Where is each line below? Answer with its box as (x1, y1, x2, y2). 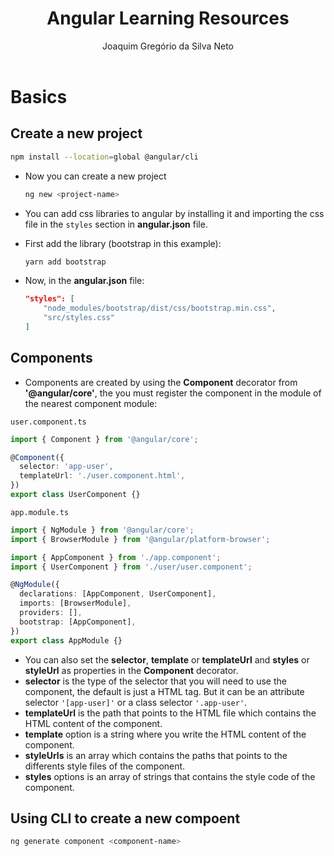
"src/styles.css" (43, 313, 115, 323)
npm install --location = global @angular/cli (10, 152, 199, 162)
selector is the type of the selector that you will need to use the (24, 675, 287, 687)
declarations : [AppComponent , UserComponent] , (19, 589, 217, 599)
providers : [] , (19, 608, 83, 618)
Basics (10, 85, 68, 108)
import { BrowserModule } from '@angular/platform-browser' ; (10, 534, 271, 544)
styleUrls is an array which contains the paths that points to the (24, 749, 288, 761)
